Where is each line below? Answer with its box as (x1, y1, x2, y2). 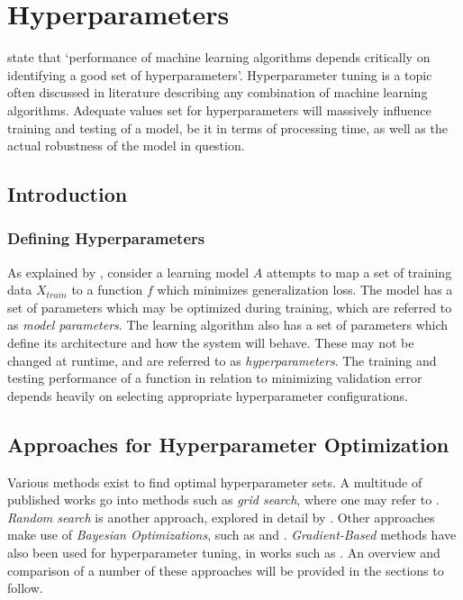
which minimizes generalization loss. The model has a (157, 280, 453, 299)
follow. (7, 578, 43, 597)
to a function (71, 280, 143, 299)
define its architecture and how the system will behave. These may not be (7, 333, 414, 352)
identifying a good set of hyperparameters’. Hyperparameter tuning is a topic (7, 65, 432, 84)
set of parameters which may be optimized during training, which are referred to (7, 297, 452, 316)
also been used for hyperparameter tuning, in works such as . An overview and (7, 543, 440, 562)
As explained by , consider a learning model (7, 262, 250, 281)
